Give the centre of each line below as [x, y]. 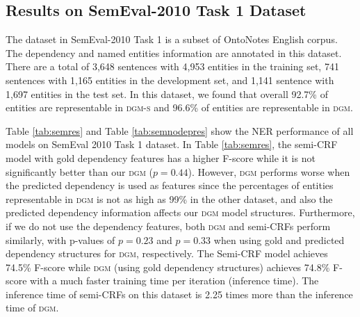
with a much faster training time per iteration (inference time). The [174, 281]
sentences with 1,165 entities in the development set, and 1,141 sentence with [170, 80]
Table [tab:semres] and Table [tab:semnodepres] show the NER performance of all [180, 130]
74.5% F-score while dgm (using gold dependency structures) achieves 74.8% [168, 267]
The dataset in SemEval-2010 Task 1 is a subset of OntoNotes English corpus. [172, 39]
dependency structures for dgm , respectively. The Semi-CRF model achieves [167, 253]
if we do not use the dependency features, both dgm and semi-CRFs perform [168, 226]
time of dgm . [32, 308]
